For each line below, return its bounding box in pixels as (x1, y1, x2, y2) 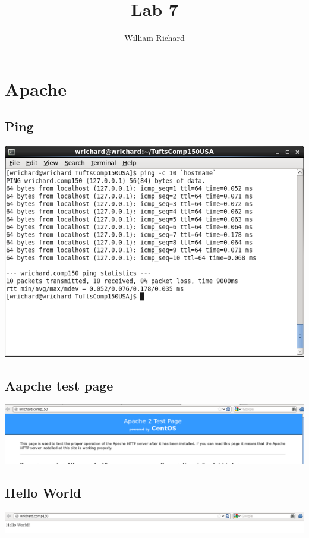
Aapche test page (5, 376, 113, 394)
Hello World (5, 483, 81, 501)
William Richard (124, 32, 185, 44)
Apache (5, 76, 67, 100)
